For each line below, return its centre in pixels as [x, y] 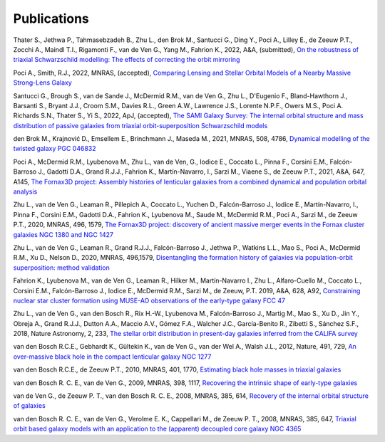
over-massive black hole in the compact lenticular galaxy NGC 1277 [112, 357]
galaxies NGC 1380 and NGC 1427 [63, 234]
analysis [25, 191]
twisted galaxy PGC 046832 [55, 149]
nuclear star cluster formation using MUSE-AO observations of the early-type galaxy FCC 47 [149, 300]
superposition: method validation [61, 268]
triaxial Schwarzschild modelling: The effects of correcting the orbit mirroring [127, 60]
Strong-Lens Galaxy [43, 83]
